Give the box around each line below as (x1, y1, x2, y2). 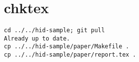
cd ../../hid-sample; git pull (4, 27, 105, 34)
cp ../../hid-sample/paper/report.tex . (4, 51, 137, 59)
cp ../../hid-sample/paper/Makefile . (4, 43, 129, 50)
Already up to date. (4, 35, 70, 42)
